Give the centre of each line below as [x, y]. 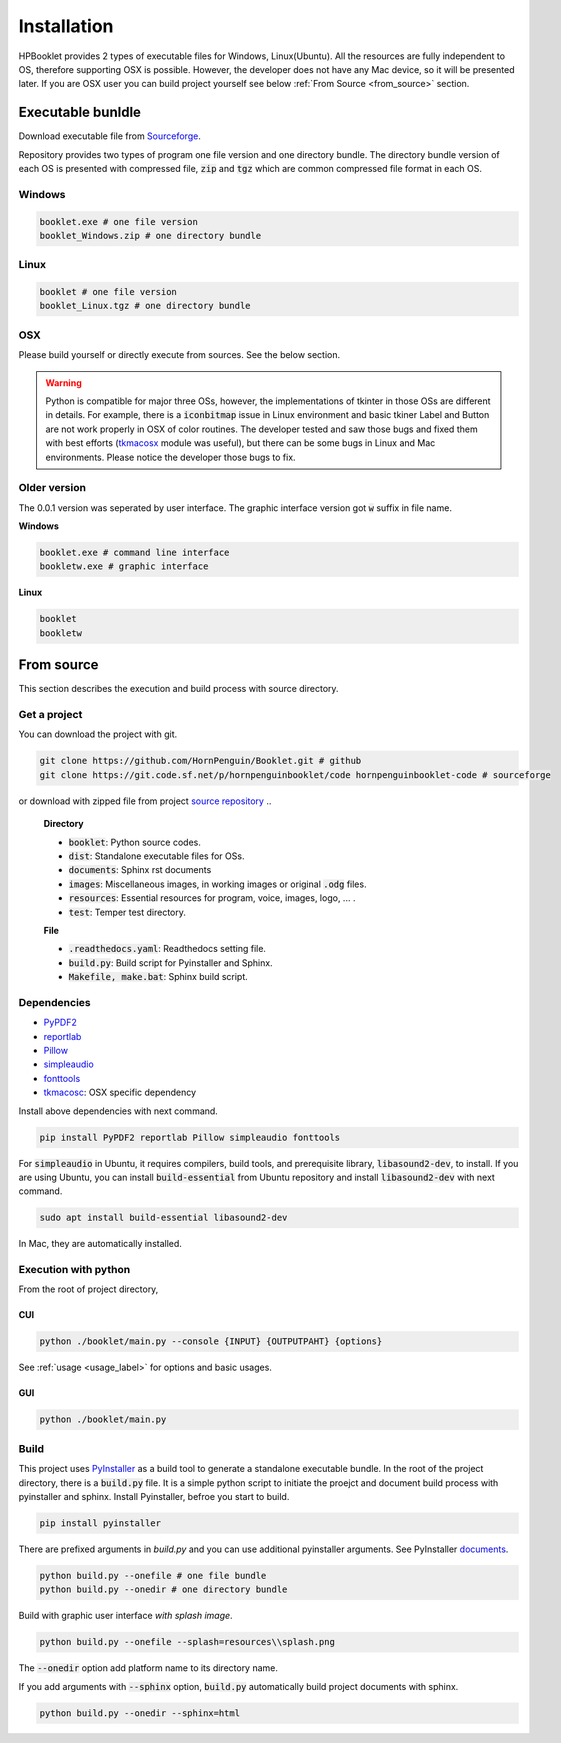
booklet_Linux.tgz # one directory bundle [145, 306]
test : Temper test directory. [127, 912]
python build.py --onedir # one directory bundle [163, 1589]
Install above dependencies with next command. [118, 1111]
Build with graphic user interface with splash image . [126, 1616]
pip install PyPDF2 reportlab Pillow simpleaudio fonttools [190, 1137]
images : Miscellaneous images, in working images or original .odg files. [217, 884]
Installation [66, 26]
